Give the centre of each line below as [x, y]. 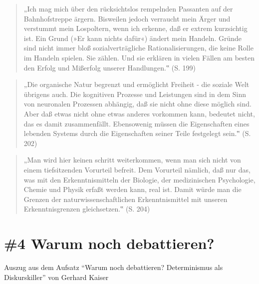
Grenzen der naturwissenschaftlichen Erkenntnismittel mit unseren [126, 199]
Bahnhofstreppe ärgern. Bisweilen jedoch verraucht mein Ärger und [127, 18]
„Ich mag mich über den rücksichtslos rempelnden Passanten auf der [128, 8]
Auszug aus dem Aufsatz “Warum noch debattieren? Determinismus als [114, 267]
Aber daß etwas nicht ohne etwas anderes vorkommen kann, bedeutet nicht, [139, 113]
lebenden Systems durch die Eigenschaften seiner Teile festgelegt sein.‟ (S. [137, 133]
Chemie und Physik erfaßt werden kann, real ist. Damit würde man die [132, 189]
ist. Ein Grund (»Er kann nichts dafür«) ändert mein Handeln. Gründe [133, 38]
